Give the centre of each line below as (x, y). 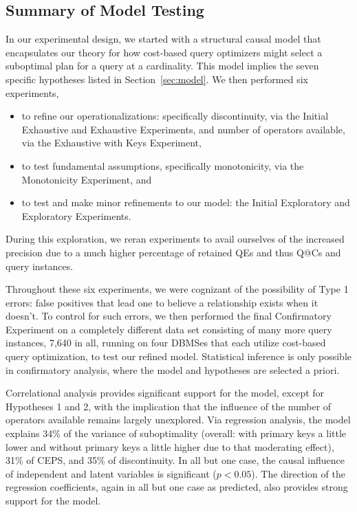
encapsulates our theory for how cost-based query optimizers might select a (164, 52)
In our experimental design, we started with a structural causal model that (163, 39)
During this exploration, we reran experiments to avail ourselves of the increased (175, 239)
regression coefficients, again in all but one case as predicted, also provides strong (177, 487)
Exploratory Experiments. (76, 215)
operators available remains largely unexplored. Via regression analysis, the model (178, 420)
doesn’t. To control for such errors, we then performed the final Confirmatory (169, 316)
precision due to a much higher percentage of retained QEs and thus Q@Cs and (173, 252)
